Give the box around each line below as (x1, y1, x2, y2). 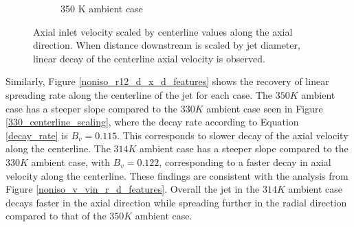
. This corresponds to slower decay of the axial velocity (117, 128, 349, 142)
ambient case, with (31, 154, 110, 169)
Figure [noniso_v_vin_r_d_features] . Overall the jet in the (5, 182, 260, 196)
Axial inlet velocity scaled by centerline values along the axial (33, 24, 293, 38)
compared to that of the (5, 208, 107, 223)
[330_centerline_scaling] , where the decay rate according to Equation (5, 115, 299, 129)
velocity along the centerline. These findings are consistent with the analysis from (5, 168, 349, 182)
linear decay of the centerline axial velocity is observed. (33, 51, 265, 65)
